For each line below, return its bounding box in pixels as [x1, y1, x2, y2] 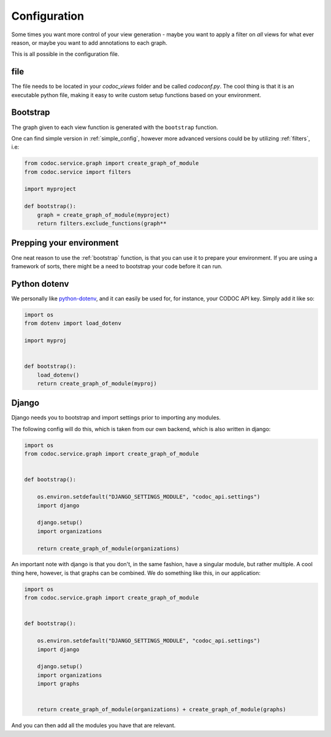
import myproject [24, 185, 77, 193]
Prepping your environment [11, 238, 119, 248]
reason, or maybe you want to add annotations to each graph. [11, 39, 168, 46]
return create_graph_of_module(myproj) [37, 380, 158, 387]
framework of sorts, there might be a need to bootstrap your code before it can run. [11, 262, 223, 270]
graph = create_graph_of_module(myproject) [37, 211, 170, 218]
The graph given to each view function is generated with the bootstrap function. [11, 123, 218, 131]
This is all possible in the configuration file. [11, 50, 120, 58]
